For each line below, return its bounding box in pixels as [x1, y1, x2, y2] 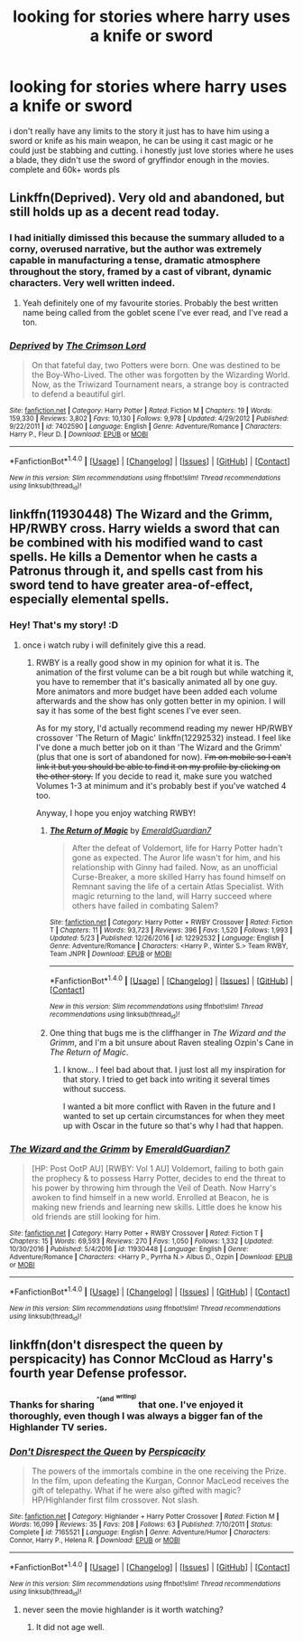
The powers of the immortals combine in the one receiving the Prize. [31, 1466, 287, 1476]
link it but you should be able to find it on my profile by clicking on [35, 761, 281, 772]
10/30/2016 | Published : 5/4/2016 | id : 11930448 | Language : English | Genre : [9, 1244, 249, 1254]
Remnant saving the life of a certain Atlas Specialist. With [71, 880, 284, 892]
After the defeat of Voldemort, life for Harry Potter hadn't [71, 842, 283, 853]
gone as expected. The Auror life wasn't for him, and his [71, 852, 281, 863]
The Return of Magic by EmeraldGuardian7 [49, 825, 212, 836]
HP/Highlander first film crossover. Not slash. [31, 1494, 200, 1505]
